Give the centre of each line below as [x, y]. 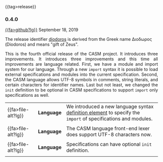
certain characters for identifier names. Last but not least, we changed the [81, 85]
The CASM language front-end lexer [108, 128]
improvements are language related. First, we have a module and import [81, 64]
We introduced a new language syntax [110, 107]
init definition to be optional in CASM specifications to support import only [81, 90]
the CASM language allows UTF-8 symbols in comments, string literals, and [81, 80]
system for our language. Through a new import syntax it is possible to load [81, 70]
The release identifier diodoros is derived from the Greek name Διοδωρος [79, 39]
